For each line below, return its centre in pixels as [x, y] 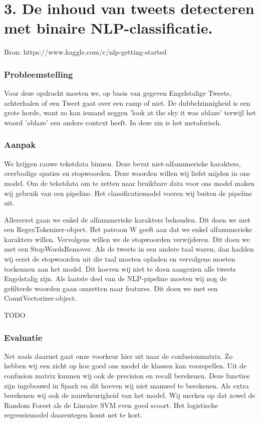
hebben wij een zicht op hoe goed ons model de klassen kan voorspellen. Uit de [125, 366]
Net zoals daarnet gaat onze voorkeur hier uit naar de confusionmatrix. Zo [118, 356]
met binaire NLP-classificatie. [108, 28]
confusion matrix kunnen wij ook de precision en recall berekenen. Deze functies [127, 376]
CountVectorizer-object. [41, 298]
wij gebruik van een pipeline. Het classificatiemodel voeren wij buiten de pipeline [128, 193]
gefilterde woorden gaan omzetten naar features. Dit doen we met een [111, 288]
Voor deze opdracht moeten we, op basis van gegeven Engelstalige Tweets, [118, 93]
